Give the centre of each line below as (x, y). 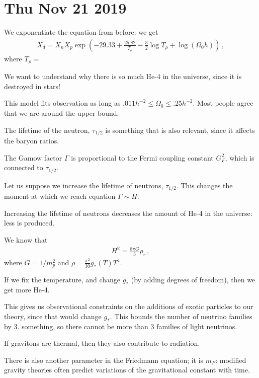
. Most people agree (223, 103)
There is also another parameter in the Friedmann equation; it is (104, 360)
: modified (231, 360)
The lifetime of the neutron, (47, 130)
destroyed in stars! (32, 86)
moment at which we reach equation (60, 196)
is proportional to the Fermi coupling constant (142, 157)
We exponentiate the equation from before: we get (81, 32)
